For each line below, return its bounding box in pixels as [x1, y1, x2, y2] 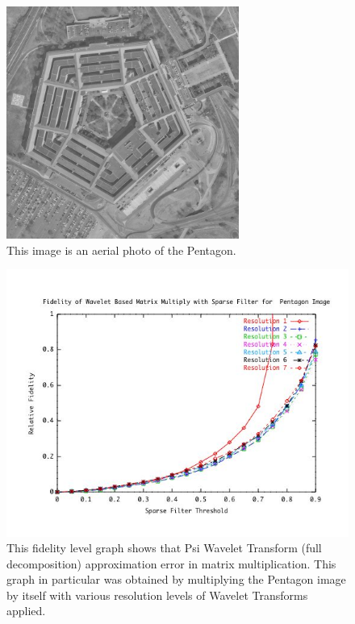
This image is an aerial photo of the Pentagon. [6, 241, 236, 258]
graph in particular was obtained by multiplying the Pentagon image [6, 571, 346, 588]
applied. [6, 602, 46, 619]
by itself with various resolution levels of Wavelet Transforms [6, 586, 308, 603]
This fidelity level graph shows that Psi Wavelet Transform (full [6, 539, 322, 556]
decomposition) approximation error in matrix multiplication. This [6, 555, 336, 572]
